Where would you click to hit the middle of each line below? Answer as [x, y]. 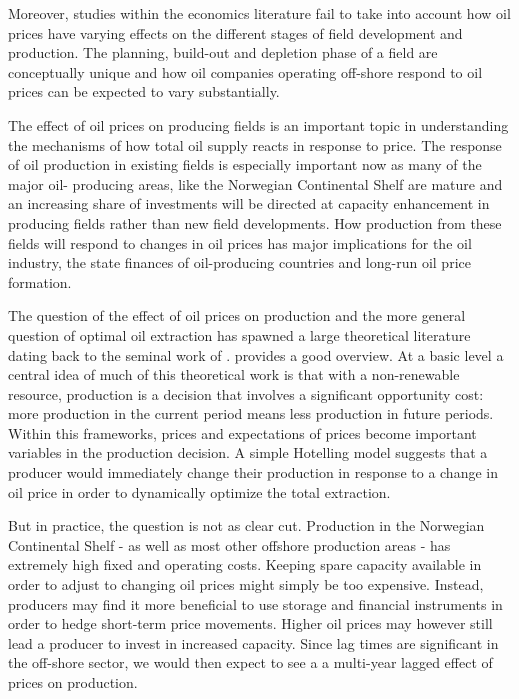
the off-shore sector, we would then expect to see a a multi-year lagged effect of [250, 662]
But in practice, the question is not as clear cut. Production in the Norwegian [246, 525]
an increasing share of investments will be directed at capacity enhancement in [249, 203]
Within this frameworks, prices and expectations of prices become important [242, 432]
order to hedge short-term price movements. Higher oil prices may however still [250, 623]
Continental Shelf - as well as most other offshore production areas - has [229, 544]
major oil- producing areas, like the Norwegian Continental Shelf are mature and [255, 183]
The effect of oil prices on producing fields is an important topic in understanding [258, 124]
